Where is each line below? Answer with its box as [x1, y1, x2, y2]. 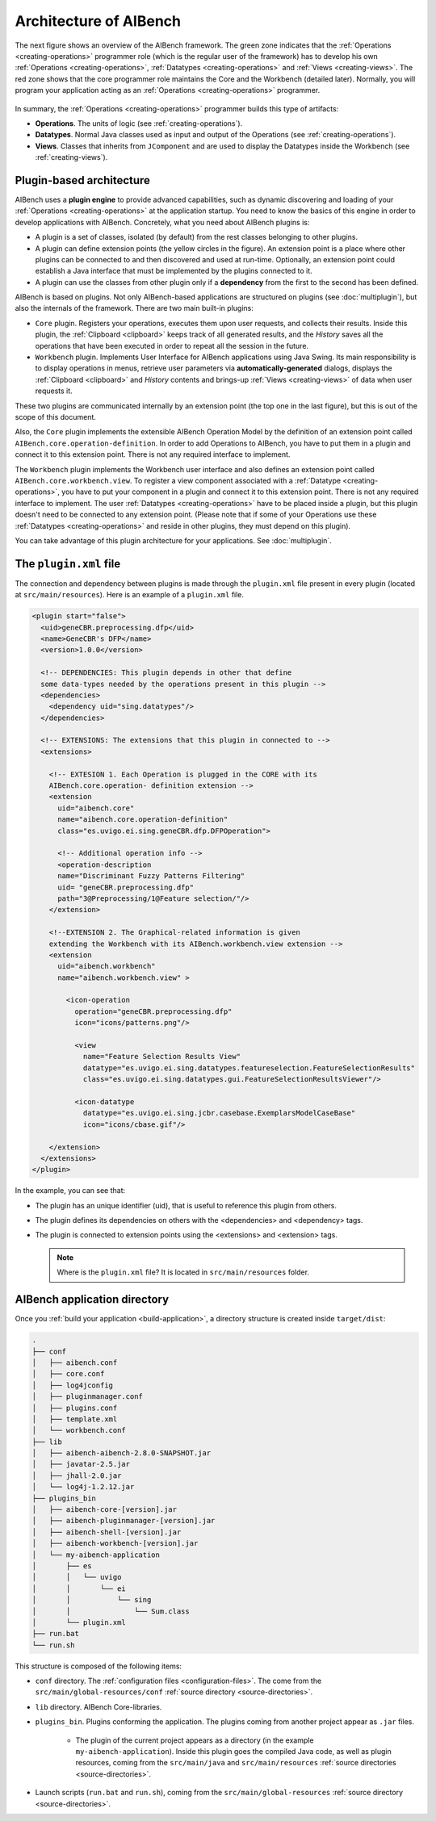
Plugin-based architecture [15, 174, 151, 187]
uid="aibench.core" [57, 803, 135, 813]
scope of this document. [15, 412, 97, 421]
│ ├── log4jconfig [31, 1380, 113, 1390]
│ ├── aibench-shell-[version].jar [31, 1527, 182, 1537]
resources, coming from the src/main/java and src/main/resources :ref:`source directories [75, 1758, 396, 1768]
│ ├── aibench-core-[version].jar [31, 1505, 178, 1514]
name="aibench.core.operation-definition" [57, 815, 228, 824]
